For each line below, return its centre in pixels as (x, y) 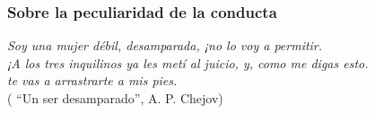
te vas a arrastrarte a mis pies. (92, 80)
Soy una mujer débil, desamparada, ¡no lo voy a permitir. (165, 45)
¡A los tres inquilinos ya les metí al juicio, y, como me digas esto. (188, 62)
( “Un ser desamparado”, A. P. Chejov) (115, 98)
